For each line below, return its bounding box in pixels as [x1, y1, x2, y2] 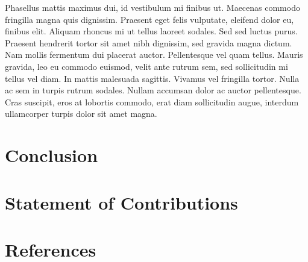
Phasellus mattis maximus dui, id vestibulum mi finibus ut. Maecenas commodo [5, 1, 300, 13]
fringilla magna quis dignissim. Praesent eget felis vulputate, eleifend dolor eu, [5, 13, 294, 25]
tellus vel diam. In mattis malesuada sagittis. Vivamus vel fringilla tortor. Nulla [5, 72, 300, 84]
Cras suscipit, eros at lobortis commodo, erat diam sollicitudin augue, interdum [5, 95, 299, 108]
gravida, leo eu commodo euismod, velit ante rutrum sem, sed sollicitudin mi [5, 60, 288, 72]
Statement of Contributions [5, 190, 238, 214]
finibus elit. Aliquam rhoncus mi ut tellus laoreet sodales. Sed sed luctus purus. [5, 25, 298, 37]
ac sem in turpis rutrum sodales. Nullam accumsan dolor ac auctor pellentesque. [5, 84, 301, 96]
